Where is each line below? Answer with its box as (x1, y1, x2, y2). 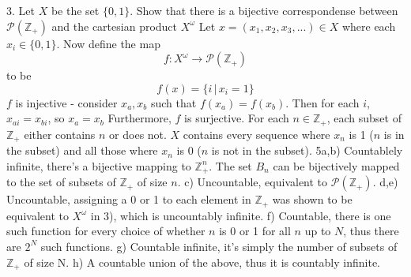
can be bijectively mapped (273, 157, 400, 174)
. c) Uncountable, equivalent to (177, 174, 328, 190)
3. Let (6, 2, 35, 18)
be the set (51, 2, 100, 18)
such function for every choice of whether (6, 223, 205, 239)
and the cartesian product (51, 17, 178, 34)
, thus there (343, 223, 399, 239)
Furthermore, (107, 110, 172, 126)
